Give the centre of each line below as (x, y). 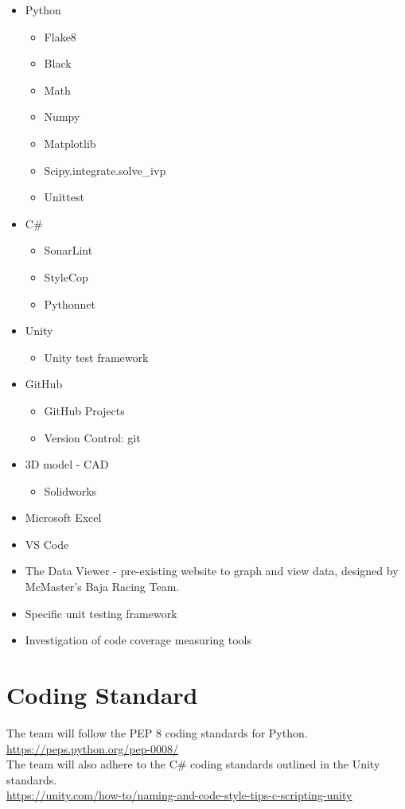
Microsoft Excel (63, 517)
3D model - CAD (67, 464)
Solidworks (70, 490)
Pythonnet (70, 303)
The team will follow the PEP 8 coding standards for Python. (157, 732)
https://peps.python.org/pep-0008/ (93, 748)
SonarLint (68, 250)
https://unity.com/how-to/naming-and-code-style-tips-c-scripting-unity (179, 795)
